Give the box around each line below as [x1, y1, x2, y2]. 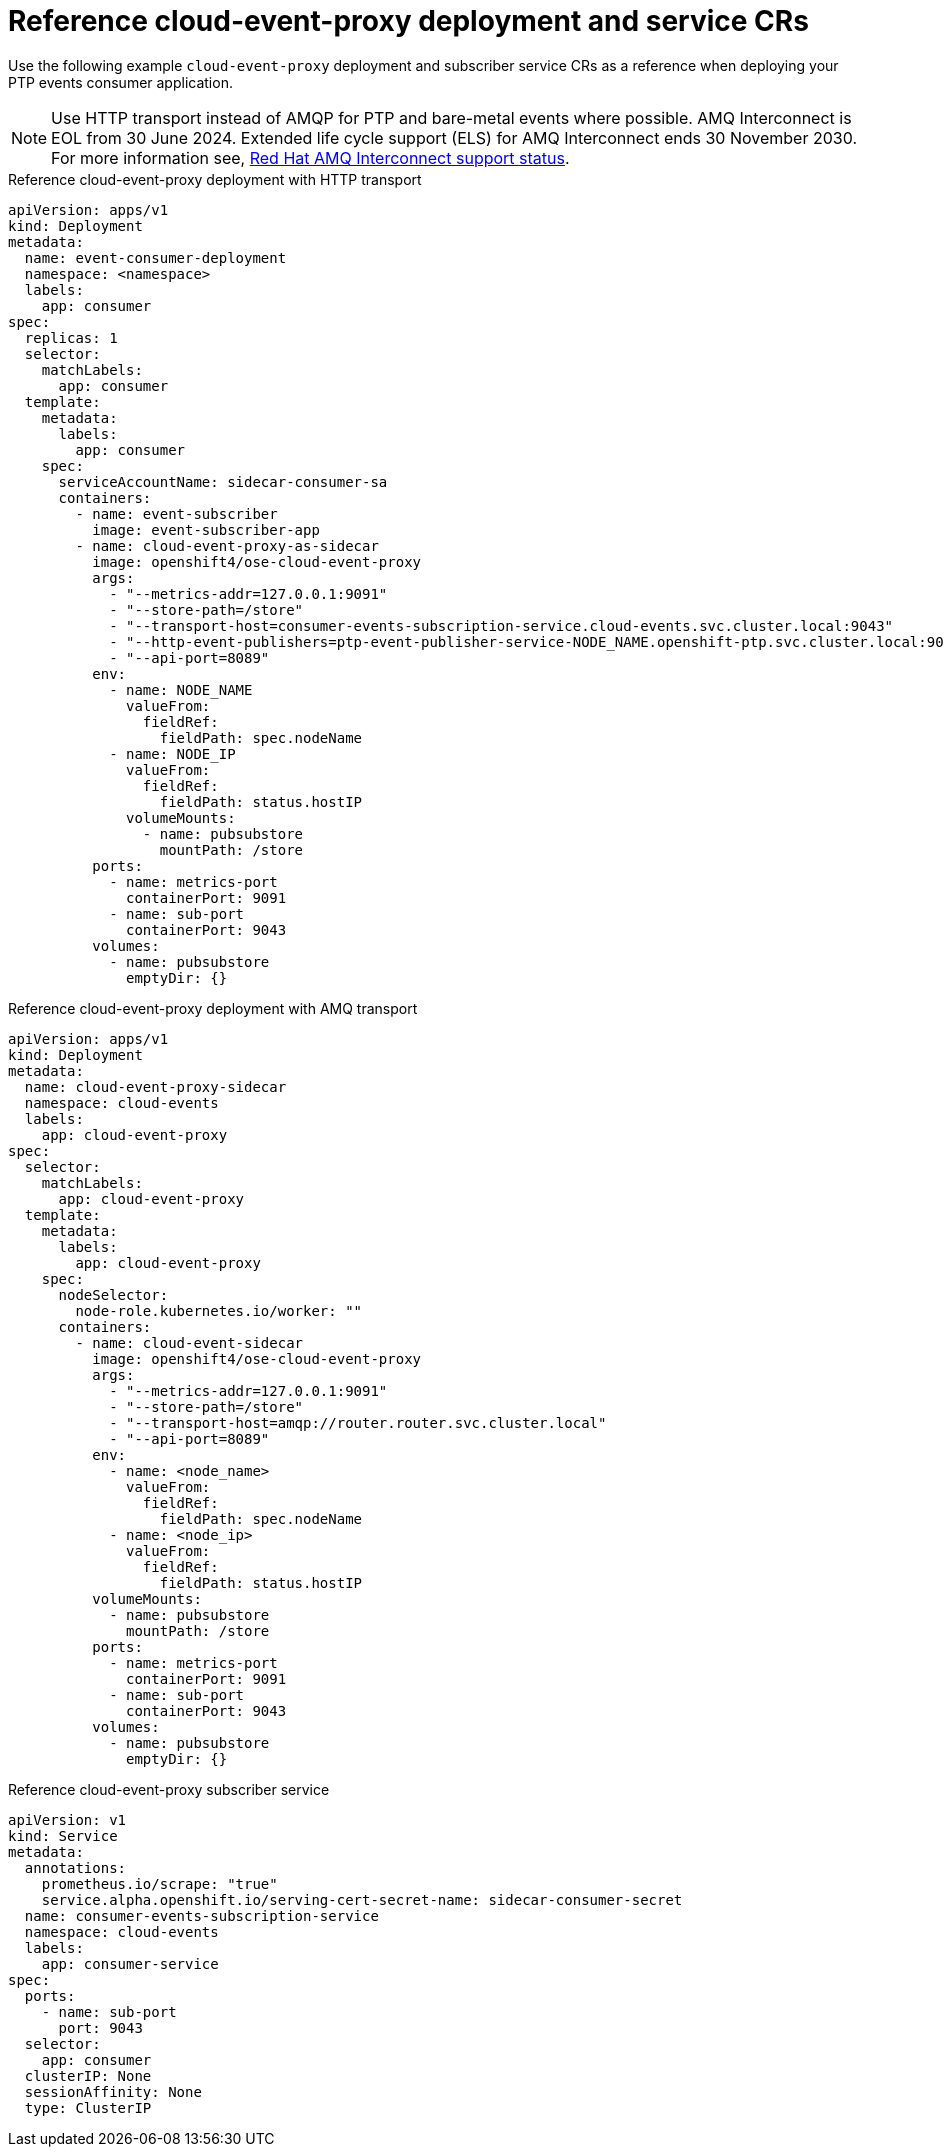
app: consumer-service [41, 1955, 219, 1972]
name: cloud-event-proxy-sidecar [24, 1078, 287, 1095]
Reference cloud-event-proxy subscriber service [8, 1780, 330, 1798]
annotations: [24, 1859, 127, 1876]
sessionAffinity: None [24, 2083, 202, 2100]
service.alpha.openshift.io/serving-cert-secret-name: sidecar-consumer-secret [41, 1891, 683, 1908]
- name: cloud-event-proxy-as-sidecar [75, 537, 379, 554]
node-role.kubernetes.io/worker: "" [75, 1302, 363, 1319]
